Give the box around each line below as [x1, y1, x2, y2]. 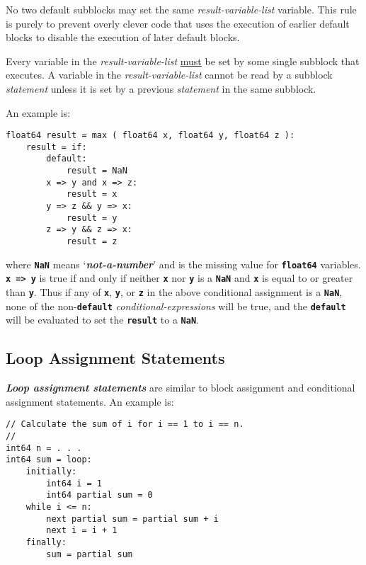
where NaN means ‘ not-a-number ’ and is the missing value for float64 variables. [6, 256, 361, 271]
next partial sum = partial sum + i [46, 513, 219, 524]
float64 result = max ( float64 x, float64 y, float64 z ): [6, 130, 295, 141]
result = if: [25, 142, 87, 152]
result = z [66, 236, 118, 247]
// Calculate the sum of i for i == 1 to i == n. [6, 419, 244, 430]
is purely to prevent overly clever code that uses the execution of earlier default [6, 16, 350, 30]
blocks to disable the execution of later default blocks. [6, 30, 240, 45]
